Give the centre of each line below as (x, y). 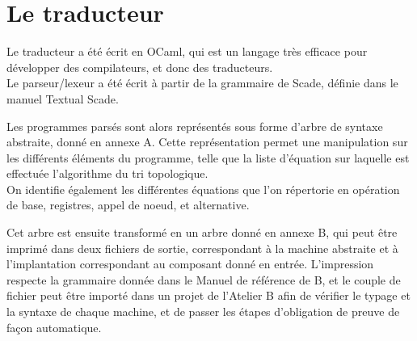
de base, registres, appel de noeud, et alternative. (128, 205)
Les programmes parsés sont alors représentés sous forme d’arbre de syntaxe (195, 126)
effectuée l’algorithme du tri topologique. (107, 173)
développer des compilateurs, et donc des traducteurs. (140, 67)
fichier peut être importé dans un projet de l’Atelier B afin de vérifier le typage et (208, 295)
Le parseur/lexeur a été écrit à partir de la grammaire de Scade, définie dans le (202, 83)
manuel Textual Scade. (63, 98)
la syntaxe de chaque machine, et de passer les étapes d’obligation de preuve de (203, 312)
